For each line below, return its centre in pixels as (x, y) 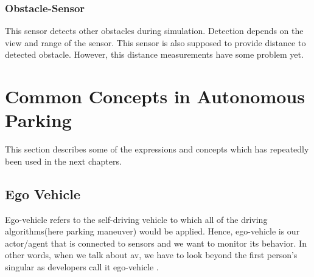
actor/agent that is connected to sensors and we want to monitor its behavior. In (156, 243)
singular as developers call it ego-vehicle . (82, 267)
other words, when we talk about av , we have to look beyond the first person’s (151, 255)
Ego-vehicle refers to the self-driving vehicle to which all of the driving (136, 219)
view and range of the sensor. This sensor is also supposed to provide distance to (155, 42)
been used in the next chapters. (63, 161)
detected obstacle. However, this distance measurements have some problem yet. (154, 54)
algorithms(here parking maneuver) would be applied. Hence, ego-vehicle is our (152, 231)
